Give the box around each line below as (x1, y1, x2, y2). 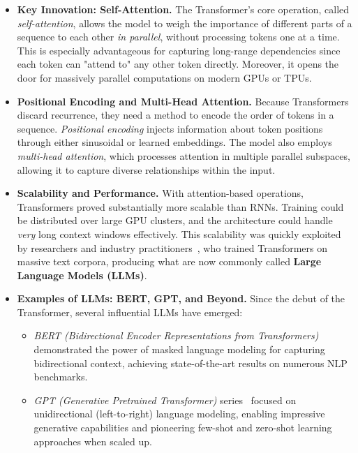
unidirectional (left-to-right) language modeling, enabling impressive (33, 406, 325, 421)
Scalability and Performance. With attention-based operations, (17, 186, 304, 200)
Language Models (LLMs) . (17, 267, 147, 282)
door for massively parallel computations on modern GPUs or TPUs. (17, 70, 312, 84)
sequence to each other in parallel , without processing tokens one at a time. (17, 29, 340, 44)
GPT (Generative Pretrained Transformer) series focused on (33, 392, 297, 407)
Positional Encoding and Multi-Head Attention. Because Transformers (17, 94, 349, 108)
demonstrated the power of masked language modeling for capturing (33, 342, 325, 357)
